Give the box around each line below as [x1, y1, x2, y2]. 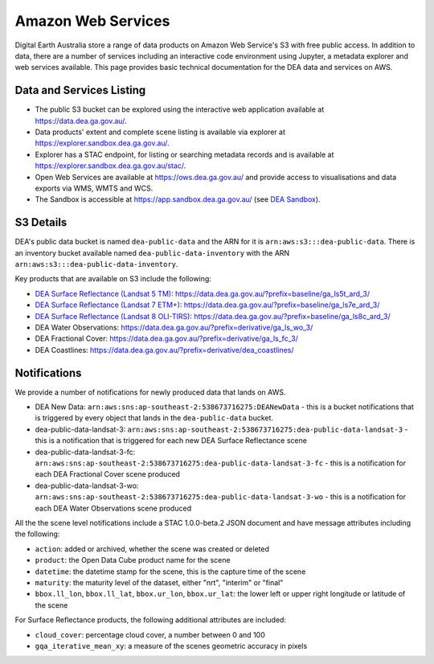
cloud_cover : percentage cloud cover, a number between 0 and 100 [35, 629, 265, 639]
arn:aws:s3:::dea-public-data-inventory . [14, 260, 178, 269]
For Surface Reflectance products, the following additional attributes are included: [14, 615, 287, 625]
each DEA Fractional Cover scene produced [35, 469, 181, 479]
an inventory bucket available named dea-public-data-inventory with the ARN [14, 248, 290, 257]
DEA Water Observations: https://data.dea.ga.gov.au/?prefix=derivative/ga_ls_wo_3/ [35, 322, 313, 332]
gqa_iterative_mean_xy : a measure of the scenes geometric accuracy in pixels [35, 641, 308, 650]
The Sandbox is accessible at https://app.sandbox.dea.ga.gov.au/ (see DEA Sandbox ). [35, 195, 321, 204]
